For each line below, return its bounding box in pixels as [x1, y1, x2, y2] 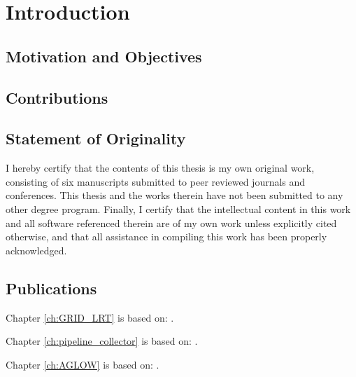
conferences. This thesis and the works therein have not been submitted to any [6, 188, 343, 203]
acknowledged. [6, 242, 67, 257]
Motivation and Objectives [6, 45, 202, 67]
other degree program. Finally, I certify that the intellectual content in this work [6, 201, 351, 216]
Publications [6, 277, 97, 299]
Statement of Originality [6, 128, 186, 149]
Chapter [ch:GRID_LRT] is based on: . [6, 310, 174, 324]
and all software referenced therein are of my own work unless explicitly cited [6, 215, 337, 230]
